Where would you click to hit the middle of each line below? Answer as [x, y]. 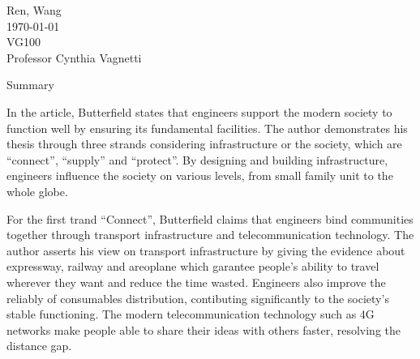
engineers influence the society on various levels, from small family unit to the [200, 175]
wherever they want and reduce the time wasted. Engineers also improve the [196, 282]
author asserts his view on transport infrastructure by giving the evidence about [206, 250]
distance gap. [39, 346]
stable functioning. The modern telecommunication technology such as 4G [191, 314]
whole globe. [37, 191]
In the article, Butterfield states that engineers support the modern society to [199, 111]
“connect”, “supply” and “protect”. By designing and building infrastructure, [197, 159]
